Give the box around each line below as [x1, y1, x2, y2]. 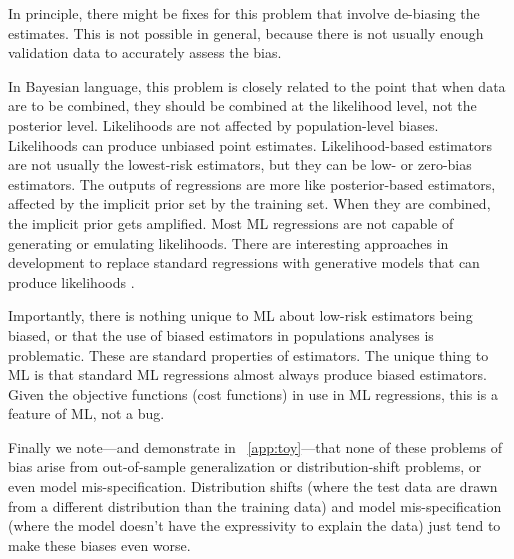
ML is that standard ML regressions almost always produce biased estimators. [8, 364, 487, 385]
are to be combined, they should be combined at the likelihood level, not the [8, 95, 477, 116]
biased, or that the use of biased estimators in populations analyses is [8, 324, 434, 345]
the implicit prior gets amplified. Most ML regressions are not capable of [8, 212, 454, 233]
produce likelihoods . [8, 271, 135, 292]
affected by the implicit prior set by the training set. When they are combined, [8, 193, 491, 214]
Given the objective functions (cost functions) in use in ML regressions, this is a [8, 383, 498, 404]
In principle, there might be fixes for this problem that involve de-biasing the [8, 3, 480, 23]
